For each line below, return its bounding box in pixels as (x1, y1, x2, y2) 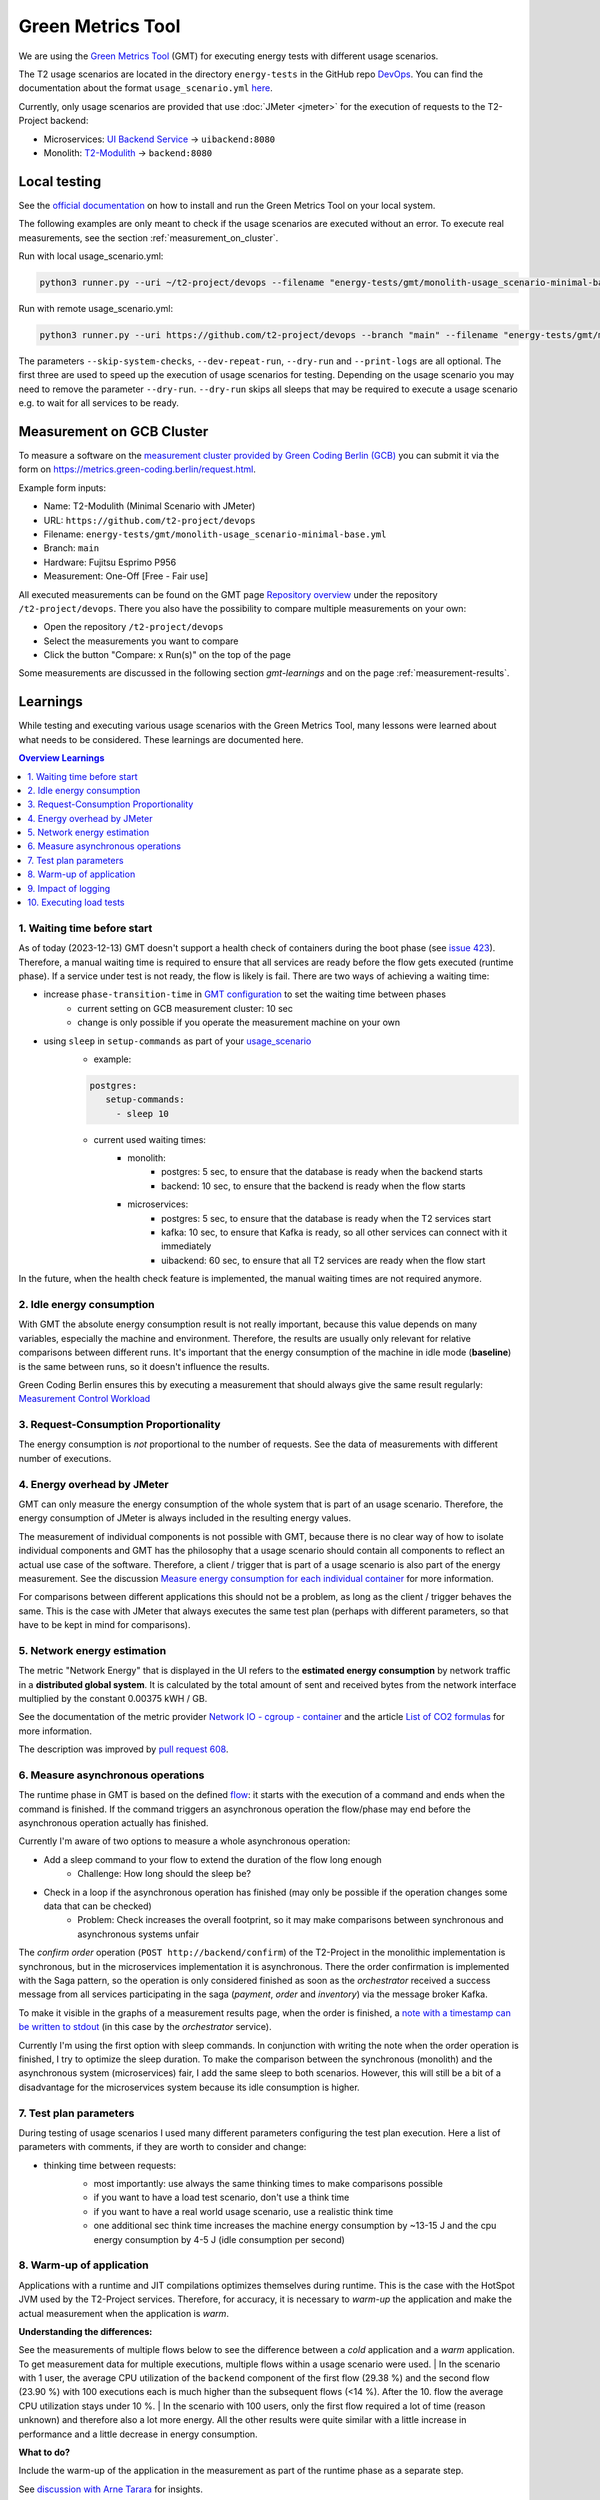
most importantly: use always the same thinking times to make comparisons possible (93, 2178, 444, 2190)
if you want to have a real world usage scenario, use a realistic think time (93, 2205, 394, 2217)
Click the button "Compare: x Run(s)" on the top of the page (43, 649, 292, 661)
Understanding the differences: (18, 2325, 153, 2337)
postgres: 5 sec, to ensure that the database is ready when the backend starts (161, 1166, 484, 1178)
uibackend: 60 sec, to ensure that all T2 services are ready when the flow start (161, 1254, 486, 1266)
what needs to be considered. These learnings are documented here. (18, 733, 304, 745)
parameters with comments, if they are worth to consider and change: (18, 2141, 307, 2153)
